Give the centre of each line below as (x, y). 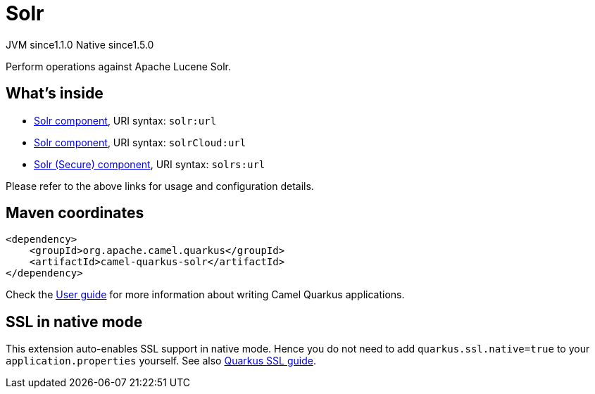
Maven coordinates (75, 213)
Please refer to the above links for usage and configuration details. (160, 186)
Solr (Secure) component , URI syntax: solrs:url (150, 164)
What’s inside (55, 94)
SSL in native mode (74, 322)
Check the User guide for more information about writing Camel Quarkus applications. (205, 295)
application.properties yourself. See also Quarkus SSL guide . (161, 361)
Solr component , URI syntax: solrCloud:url (140, 142)
